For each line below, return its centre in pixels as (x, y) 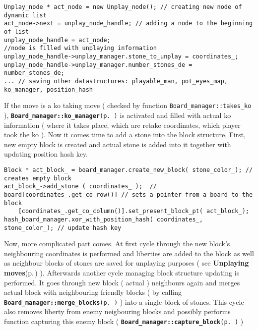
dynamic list (25, 15)
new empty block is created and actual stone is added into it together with (118, 144)
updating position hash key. (46, 154)
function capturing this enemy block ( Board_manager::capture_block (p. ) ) (124, 321)
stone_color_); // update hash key (63, 228)
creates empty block (38, 178)
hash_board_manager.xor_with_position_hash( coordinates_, (103, 219)
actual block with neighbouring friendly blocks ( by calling (93, 292)
